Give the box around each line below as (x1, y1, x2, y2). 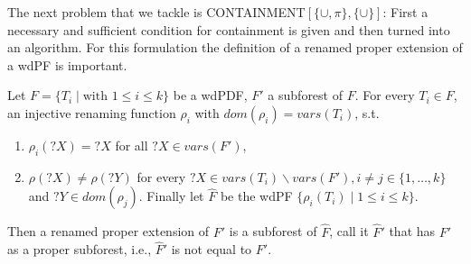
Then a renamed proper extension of (7, 222, 210, 241)
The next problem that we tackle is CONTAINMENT (7, 3, 306, 21)
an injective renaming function (7, 103, 176, 122)
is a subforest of (229, 222, 317, 241)
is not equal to (171, 240, 252, 259)
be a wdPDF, (173, 86, 248, 105)
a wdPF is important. (7, 55, 127, 74)
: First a (382, 3, 429, 21)
